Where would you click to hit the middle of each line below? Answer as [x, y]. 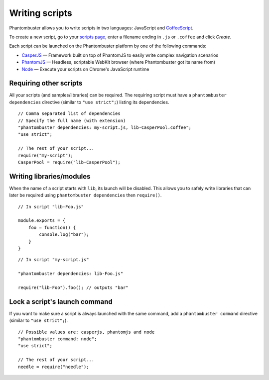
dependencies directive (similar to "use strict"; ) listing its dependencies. [89, 102]
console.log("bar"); [64, 235]
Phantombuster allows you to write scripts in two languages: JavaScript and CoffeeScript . [101, 28]
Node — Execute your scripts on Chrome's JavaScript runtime [85, 69]
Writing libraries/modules [50, 176]
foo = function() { [52, 227]
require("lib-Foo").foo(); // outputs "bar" [73, 287]
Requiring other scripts [46, 83]
